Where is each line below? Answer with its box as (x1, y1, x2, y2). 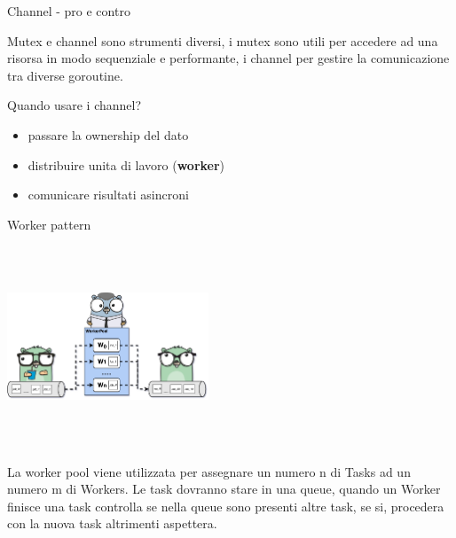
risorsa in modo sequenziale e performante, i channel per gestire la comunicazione (7, 49, 450, 67)
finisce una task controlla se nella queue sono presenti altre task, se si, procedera (7, 496, 444, 515)
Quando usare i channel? (7, 96, 142, 114)
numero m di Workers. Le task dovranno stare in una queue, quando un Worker (7, 480, 441, 498)
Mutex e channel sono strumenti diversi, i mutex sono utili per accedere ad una (7, 31, 438, 50)
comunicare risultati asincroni (28, 185, 189, 204)
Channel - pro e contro (7, 2, 130, 19)
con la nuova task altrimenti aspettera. (7, 514, 217, 533)
